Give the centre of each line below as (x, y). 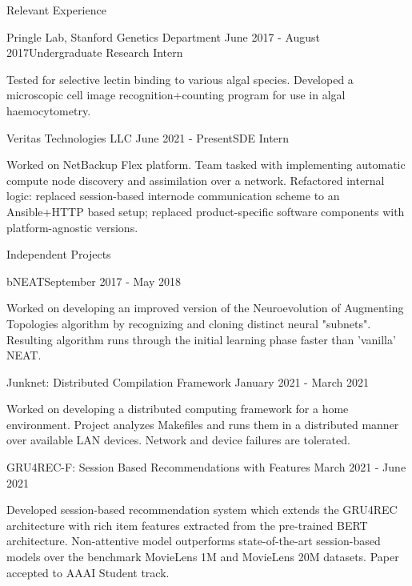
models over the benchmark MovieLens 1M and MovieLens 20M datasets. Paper (203, 557)
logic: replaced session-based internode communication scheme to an (173, 196)
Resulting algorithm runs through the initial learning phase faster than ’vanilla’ (201, 339)
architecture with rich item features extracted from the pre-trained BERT (187, 525)
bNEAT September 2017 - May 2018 (94, 281)
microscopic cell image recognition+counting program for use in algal (176, 95)
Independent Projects (59, 254)
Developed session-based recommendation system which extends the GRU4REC (202, 510)
